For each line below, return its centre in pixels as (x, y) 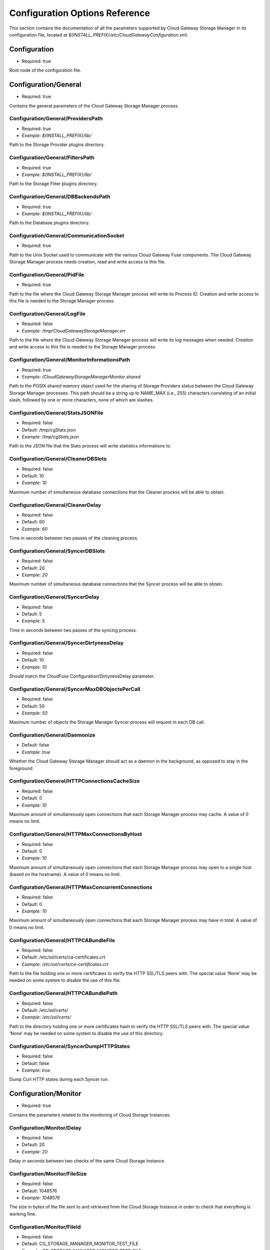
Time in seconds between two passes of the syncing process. (73, 630)
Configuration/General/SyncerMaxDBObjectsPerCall (75, 689)
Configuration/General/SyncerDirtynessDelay (66, 643)
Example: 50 (34, 713)
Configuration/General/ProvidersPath (56, 118)
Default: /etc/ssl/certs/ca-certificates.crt (63, 957)
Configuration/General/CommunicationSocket (67, 236)
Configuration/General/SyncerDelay (54, 597)
